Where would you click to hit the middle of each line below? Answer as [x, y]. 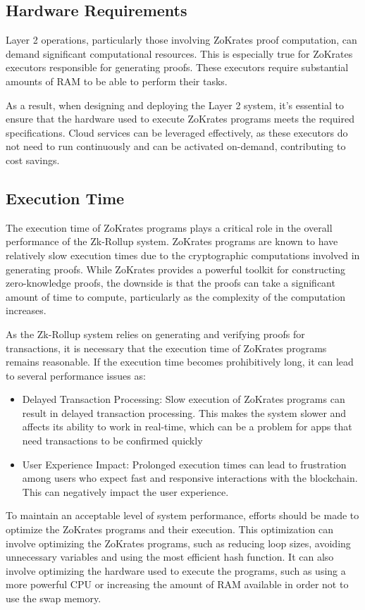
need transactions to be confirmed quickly [112, 441]
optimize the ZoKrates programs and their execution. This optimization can [170, 529]
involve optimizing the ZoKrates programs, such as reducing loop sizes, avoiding [178, 543]
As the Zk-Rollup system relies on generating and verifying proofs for [155, 334]
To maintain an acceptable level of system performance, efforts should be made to [182, 515]
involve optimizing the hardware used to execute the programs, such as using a [176, 570]
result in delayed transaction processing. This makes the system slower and [184, 412]
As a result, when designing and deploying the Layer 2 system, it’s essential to [175, 105]
